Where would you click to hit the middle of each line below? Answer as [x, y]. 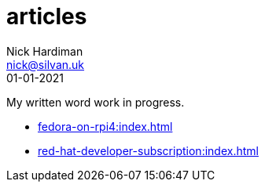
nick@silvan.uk [46, 64]
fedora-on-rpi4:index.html [105, 126]
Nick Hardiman [45, 51]
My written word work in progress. [96, 102]
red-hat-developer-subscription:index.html [148, 150]
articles [47, 16]
